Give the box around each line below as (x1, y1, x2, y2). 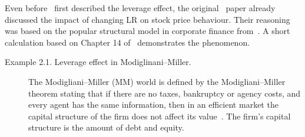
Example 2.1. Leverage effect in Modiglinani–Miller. (5, 56, 191, 68)
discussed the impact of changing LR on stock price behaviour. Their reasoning (5, 13, 290, 25)
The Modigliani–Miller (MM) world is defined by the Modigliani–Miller (28, 75, 286, 87)
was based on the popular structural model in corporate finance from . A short (5, 25, 290, 37)
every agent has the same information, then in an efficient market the (28, 98, 279, 111)
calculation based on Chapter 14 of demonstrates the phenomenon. (5, 36, 250, 48)
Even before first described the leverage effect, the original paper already (5, 2, 276, 13)
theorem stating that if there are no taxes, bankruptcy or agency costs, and (28, 87, 301, 99)
